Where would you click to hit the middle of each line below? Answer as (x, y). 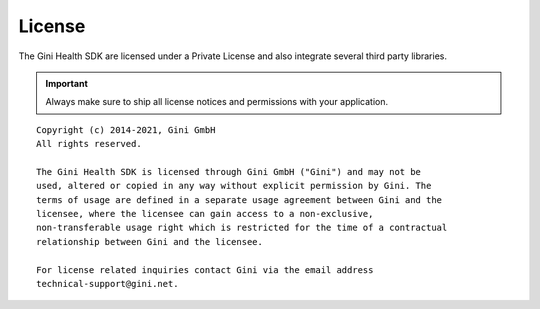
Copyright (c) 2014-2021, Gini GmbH (126, 129)
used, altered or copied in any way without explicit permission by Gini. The (234, 186)
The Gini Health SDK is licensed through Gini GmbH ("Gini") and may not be (229, 171)
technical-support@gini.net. (107, 284)
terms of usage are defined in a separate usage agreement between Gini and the (239, 199)
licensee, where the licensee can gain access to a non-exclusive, (205, 214)
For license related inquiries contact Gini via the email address (205, 269)
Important (67, 83)
